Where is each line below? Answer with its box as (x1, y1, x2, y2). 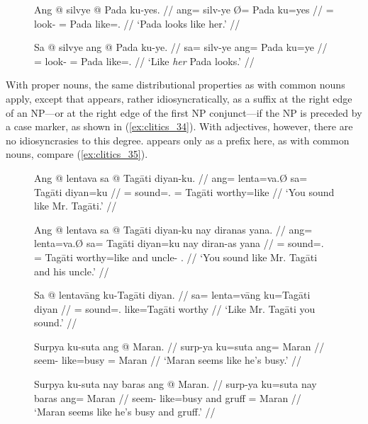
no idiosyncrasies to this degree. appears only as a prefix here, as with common (6, 132, 350, 147)
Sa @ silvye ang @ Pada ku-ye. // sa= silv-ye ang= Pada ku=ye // (34, 40, 328, 55)
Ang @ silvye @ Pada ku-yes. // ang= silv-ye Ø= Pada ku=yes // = (34, 2, 334, 16)
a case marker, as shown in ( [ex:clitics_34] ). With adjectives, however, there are (6, 119, 353, 134)
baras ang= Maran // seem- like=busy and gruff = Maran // (34, 390, 301, 405)
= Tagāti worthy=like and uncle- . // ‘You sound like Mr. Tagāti (34, 249, 318, 264)
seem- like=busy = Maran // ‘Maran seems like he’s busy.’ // (34, 353, 301, 367)
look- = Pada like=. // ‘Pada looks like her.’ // (34, 16, 240, 30)
